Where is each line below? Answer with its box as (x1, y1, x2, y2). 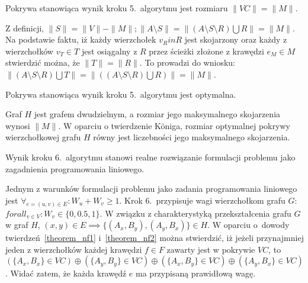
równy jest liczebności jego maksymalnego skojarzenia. (93, 131, 290, 143)
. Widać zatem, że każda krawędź (5, 267, 127, 279)
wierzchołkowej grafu (5, 131, 81, 143)
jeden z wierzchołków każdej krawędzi (5, 243, 142, 255)
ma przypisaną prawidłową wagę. (136, 267, 256, 279)
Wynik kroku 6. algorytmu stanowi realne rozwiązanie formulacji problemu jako (5, 150, 296, 163)
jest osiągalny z (81, 44, 137, 57)
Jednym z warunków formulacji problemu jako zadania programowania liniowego (5, 182, 297, 195)
